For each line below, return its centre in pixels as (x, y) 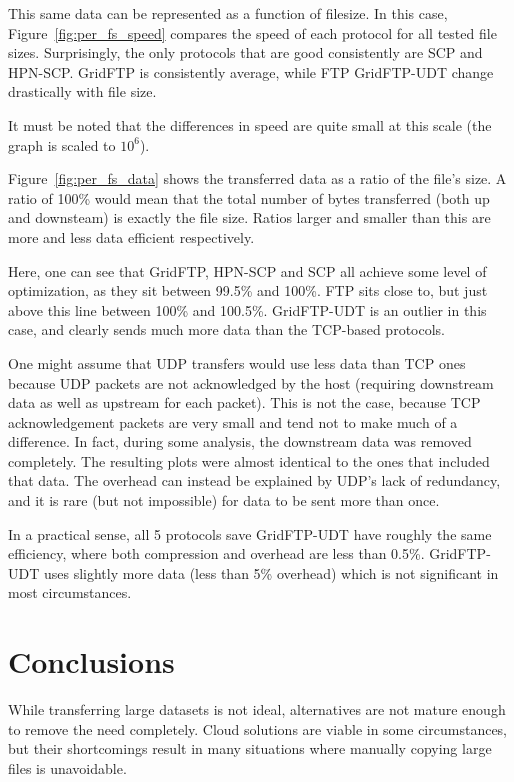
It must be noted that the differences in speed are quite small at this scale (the (250, 124)
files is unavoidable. (67, 767)
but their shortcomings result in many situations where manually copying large (250, 748)
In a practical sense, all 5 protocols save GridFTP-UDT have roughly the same (250, 533)
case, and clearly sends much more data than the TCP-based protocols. (226, 329)
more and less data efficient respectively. (131, 236)
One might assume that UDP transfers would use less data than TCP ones (237, 362)
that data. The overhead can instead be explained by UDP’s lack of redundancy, (254, 480)
